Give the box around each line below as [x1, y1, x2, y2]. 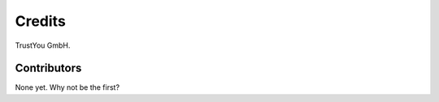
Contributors [15, 62, 82, 75]
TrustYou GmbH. [15, 40, 71, 50]
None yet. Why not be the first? [15, 83, 120, 92]
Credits [15, 12, 67, 30]
